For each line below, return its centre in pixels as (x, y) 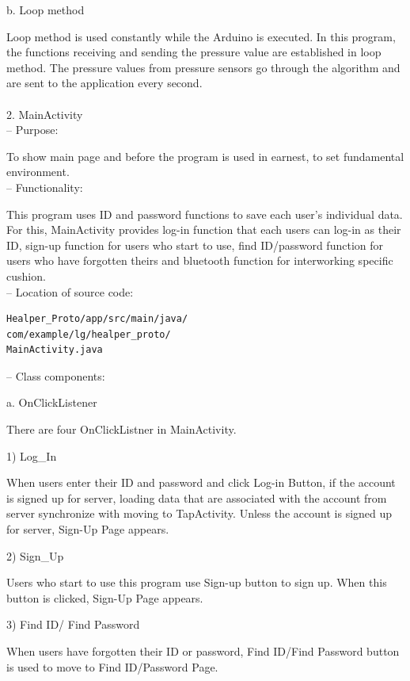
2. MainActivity (45, 114)
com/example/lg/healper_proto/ (89, 334)
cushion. (26, 275)
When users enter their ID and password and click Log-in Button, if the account (201, 482)
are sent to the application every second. (104, 83)
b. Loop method (46, 10)
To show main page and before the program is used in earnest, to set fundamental (205, 156)
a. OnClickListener (52, 402)
